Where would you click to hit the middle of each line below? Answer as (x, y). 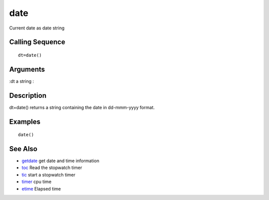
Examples (25, 121)
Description (28, 96)
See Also (23, 149)
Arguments (27, 69)
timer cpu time (37, 182)
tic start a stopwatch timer (49, 175)
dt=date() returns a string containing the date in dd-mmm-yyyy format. (82, 107)
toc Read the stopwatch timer (52, 168)
